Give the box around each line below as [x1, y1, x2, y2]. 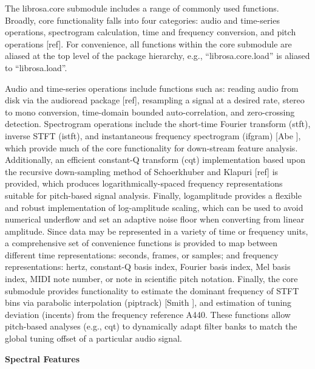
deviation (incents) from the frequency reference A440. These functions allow [5, 308, 291, 320]
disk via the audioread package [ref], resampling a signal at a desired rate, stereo [5, 94, 305, 106]
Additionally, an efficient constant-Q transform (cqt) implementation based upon [5, 153, 306, 166]
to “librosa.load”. [5, 61, 67, 74]
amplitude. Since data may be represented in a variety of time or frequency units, [5, 224, 308, 237]
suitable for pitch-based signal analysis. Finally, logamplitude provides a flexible [5, 188, 302, 201]
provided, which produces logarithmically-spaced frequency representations [5, 177, 283, 190]
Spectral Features [5, 352, 80, 365]
